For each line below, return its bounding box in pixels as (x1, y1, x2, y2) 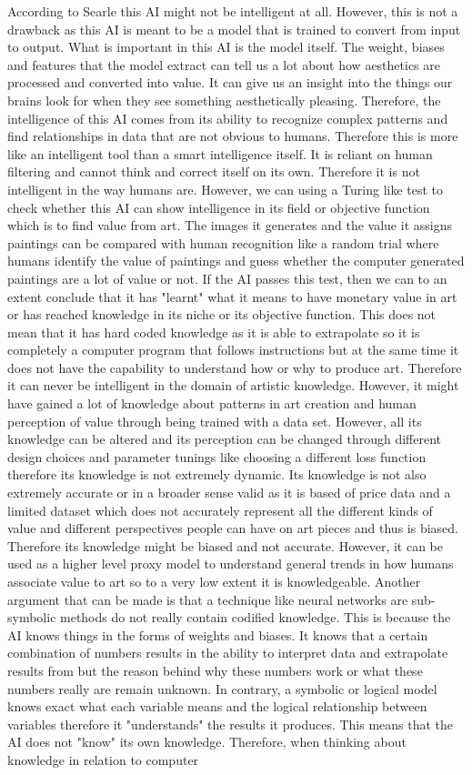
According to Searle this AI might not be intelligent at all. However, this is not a (7, 2, 458, 20)
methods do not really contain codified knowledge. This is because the (60, 608, 451, 627)
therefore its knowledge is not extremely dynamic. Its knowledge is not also (7, 465, 427, 484)
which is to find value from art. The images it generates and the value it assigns (7, 216, 452, 235)
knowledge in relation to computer (7, 750, 199, 769)
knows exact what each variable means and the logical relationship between (7, 697, 427, 716)
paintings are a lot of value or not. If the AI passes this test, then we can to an (7, 268, 447, 287)
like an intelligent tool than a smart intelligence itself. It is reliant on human (7, 144, 433, 163)
